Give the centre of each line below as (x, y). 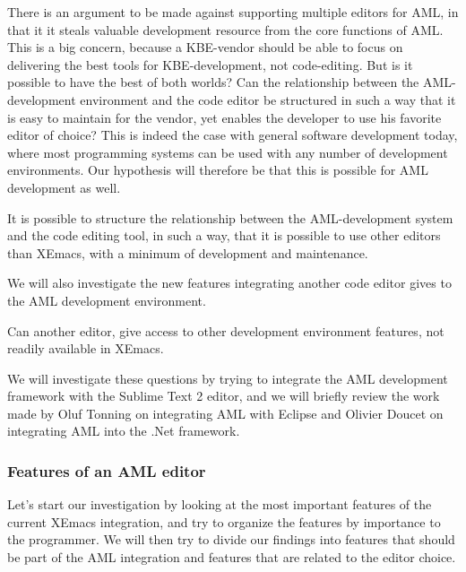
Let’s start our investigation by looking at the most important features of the (220, 504)
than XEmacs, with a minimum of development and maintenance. (188, 252)
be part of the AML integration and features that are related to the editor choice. (232, 557)
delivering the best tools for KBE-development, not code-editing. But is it (210, 64)
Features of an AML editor (107, 470)
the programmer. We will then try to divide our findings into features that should (231, 539)
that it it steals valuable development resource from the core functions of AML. (225, 29)
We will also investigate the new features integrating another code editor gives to (229, 283)
